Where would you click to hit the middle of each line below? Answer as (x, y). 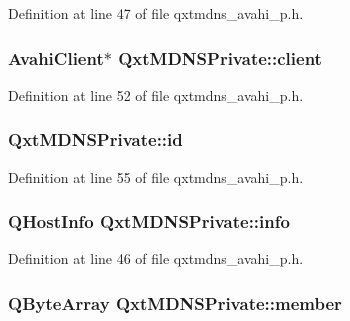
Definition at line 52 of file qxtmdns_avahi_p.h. (156, 94)
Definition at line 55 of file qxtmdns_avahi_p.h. (156, 176)
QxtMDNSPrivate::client (220, 57)
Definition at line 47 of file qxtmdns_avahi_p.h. (156, 13)
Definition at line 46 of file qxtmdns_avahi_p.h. (156, 258)
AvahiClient (56, 57)
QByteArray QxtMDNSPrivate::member (175, 302)
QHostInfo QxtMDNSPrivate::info (149, 221)
